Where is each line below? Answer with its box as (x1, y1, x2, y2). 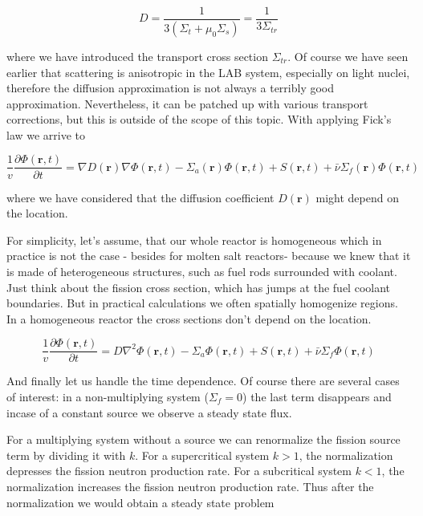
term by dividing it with (6, 446, 126, 463)
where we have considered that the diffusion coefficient (6, 189, 275, 205)
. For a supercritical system (135, 446, 270, 463)
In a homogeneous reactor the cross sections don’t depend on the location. (6, 310, 372, 327)
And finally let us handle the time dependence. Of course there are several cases (6, 372, 400, 389)
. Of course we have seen (287, 47, 409, 64)
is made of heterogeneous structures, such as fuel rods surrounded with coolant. (6, 262, 397, 279)
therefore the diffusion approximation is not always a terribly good (6, 79, 335, 96)
